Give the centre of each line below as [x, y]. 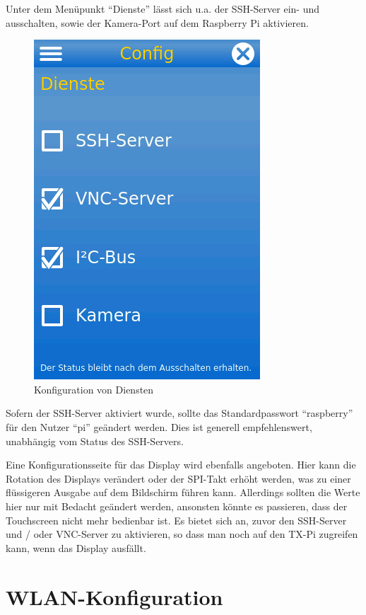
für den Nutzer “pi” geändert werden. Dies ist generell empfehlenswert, [159, 426]
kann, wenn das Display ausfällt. [76, 547]
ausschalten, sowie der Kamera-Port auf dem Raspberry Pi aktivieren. [157, 22]
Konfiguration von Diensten [94, 389]
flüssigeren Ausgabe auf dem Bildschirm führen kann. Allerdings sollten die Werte [183, 492]
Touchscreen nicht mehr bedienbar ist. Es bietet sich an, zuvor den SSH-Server [176, 520]
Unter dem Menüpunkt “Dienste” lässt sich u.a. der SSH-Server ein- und [163, 8]
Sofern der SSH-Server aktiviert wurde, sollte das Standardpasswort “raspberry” [179, 413]
